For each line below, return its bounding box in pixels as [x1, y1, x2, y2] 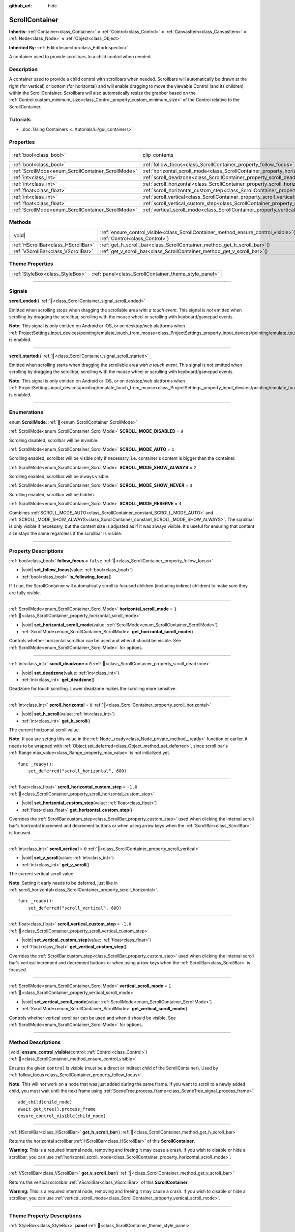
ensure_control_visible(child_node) [18, 1113, 106, 1119]
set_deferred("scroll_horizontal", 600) [28, 768, 127, 774]
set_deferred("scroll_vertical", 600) [28, 905, 122, 911]
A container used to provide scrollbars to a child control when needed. [9, 54, 152, 60]
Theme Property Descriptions [9, 1212, 82, 1219]
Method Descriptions [9, 1039, 61, 1046]
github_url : [9, 3, 32, 8]
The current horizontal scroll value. [9, 727, 80, 733]
